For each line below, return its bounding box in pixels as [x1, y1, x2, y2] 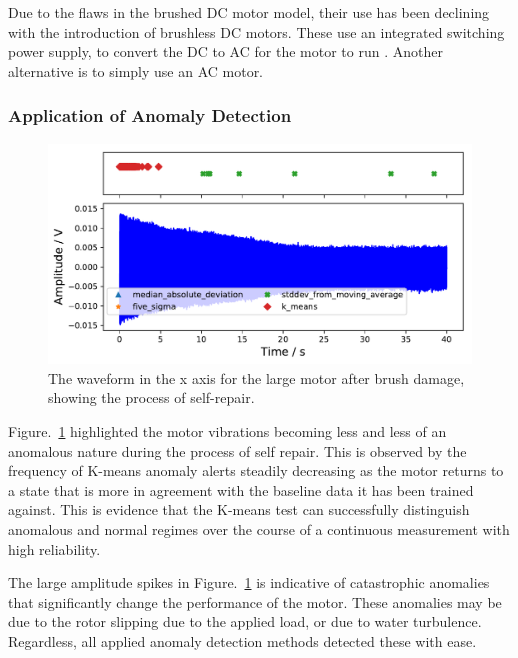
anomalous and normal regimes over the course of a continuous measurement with [8, 519, 510, 540]
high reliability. [8, 538, 101, 559]
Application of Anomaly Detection [8, 103, 292, 128]
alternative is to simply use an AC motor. [8, 60, 264, 81]
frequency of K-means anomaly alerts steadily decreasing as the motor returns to [8, 460, 504, 481]
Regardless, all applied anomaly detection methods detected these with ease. [8, 631, 477, 651]
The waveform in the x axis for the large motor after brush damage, [48, 367, 465, 388]
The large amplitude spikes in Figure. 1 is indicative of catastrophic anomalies [8, 572, 490, 593]
